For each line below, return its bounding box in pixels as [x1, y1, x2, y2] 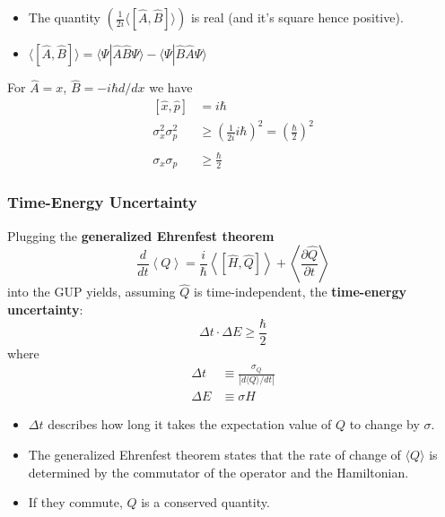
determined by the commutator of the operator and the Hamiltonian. [28, 462, 409, 481]
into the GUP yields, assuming [7, 282, 176, 301]
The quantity [28, 8, 100, 26]
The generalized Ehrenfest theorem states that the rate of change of [28, 444, 401, 463]
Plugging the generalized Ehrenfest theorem [7, 226, 275, 245]
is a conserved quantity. [141, 493, 270, 512]
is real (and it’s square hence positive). [190, 8, 404, 26]
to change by [349, 415, 420, 434]
